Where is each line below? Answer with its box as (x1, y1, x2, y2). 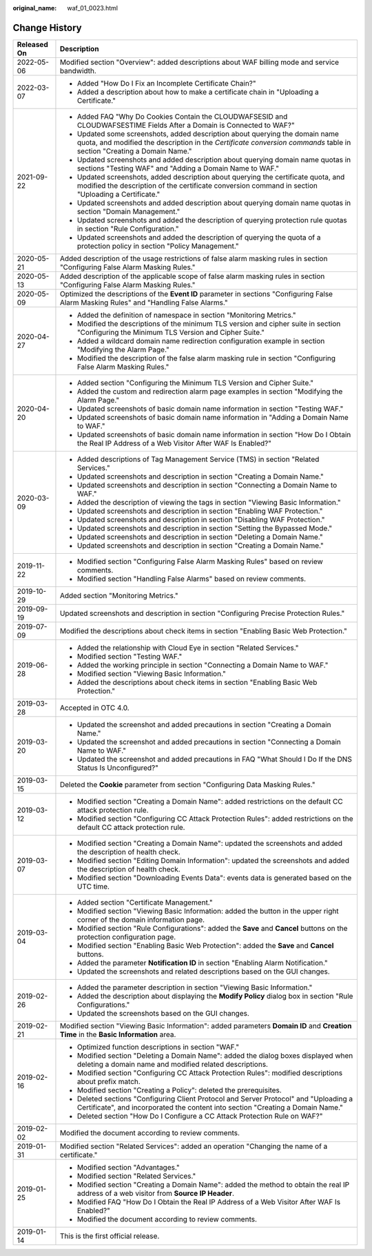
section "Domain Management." (76, 206, 180, 216)
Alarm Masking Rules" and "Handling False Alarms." (59, 298, 228, 307)
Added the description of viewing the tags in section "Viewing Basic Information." (76, 497, 341, 507)
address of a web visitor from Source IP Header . (76, 1188, 234, 1198)
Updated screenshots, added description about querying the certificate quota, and (76, 172, 345, 182)
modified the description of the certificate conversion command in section (76, 180, 318, 190)
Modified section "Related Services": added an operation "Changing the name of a (59, 1141, 328, 1151)
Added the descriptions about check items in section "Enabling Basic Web (76, 677, 318, 687)
